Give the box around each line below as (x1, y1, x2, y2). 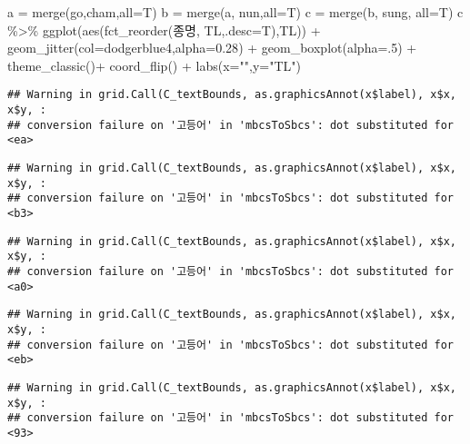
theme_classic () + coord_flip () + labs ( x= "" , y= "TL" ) (7, 55, 301, 74)
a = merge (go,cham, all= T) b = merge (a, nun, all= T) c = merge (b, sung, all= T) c (7, 3, 464, 21)
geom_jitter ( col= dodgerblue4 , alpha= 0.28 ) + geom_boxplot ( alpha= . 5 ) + (7, 38, 417, 57)
